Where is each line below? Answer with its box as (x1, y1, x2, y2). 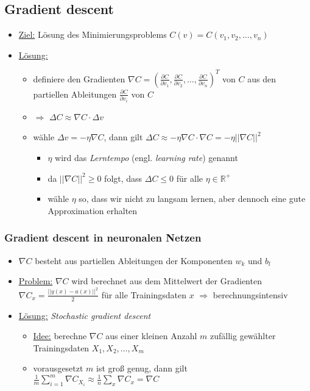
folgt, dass (104, 171, 143, 184)
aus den (247, 72, 276, 85)
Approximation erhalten (48, 204, 138, 217)
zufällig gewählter (210, 329, 276, 342)
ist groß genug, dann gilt (96, 362, 188, 375)
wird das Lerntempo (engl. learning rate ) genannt (55, 151, 238, 164)
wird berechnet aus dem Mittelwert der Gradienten (71, 274, 262, 287)
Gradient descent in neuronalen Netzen (4, 230, 202, 245)
